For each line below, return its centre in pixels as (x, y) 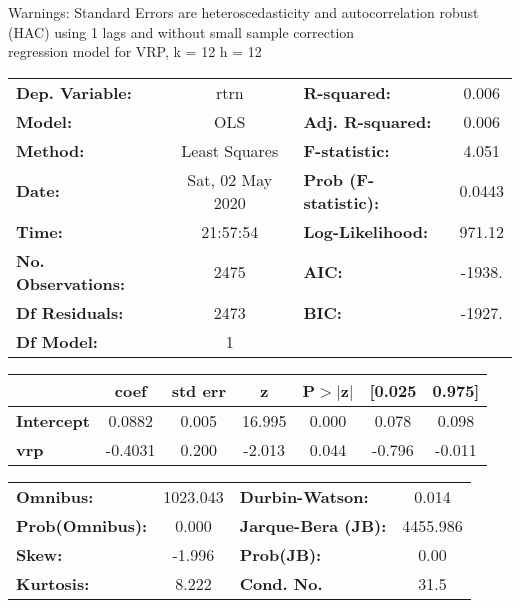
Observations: (71, 283)
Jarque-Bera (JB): (313, 525)
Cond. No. (281, 583)
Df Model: (57, 341)
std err (198, 390)
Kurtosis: (53, 583)
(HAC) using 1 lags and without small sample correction (181, 31)
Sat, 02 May (230, 179)
